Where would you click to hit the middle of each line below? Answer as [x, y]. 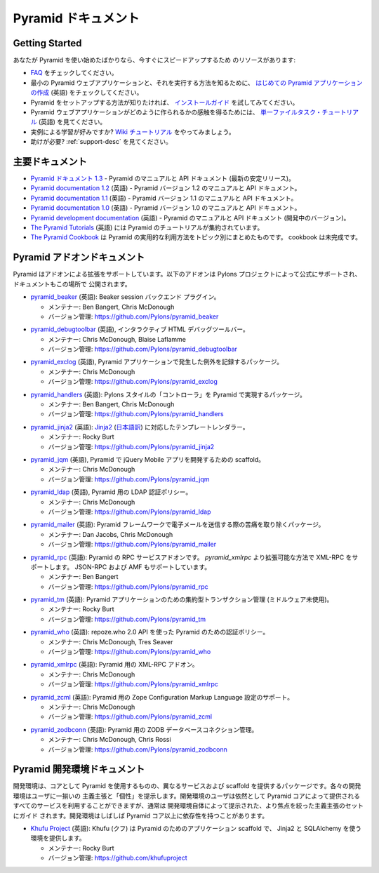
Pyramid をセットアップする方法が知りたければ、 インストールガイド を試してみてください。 [165, 102]
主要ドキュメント [50, 162]
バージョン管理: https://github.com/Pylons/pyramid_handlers [136, 414]
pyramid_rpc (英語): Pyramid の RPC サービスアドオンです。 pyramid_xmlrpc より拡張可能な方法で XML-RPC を [191, 557]
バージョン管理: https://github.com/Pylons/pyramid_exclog [133, 382]
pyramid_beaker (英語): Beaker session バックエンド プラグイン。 [125, 297]
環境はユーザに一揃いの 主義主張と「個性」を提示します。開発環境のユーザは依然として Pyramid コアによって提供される [187, 796]
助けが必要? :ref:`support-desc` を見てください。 [101, 142]
